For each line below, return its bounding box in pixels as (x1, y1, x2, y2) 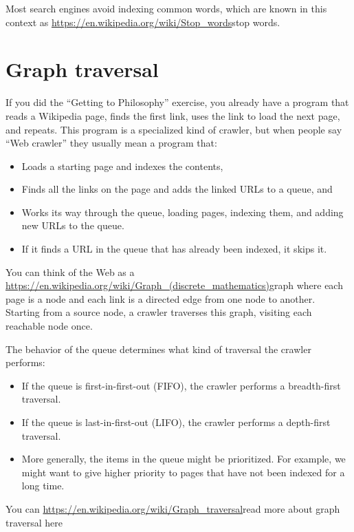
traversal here (5, 515, 63, 529)
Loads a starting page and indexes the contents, (21, 158, 223, 173)
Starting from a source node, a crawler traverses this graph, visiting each (5, 305, 312, 319)
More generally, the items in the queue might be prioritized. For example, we (21, 451, 346, 466)
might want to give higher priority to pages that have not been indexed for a (21, 465, 345, 479)
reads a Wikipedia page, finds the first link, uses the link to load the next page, (5, 108, 340, 123)
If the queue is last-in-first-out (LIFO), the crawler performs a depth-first (21, 415, 331, 429)
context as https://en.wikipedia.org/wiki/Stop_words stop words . (5, 14, 280, 29)
